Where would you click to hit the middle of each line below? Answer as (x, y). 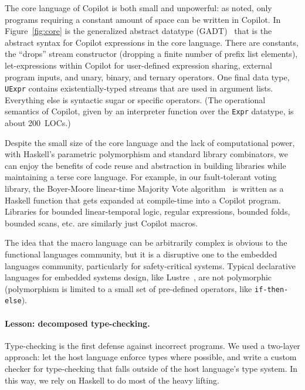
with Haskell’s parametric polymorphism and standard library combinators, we (146, 154)
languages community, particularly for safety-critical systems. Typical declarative (150, 265)
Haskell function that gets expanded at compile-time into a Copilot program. (143, 200)
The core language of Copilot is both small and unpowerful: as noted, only (138, 8)
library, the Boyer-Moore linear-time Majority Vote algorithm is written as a (144, 189)
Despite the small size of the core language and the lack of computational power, (150, 142)
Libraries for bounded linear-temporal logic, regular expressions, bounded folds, (148, 211)
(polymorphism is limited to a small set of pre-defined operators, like (128, 288)
